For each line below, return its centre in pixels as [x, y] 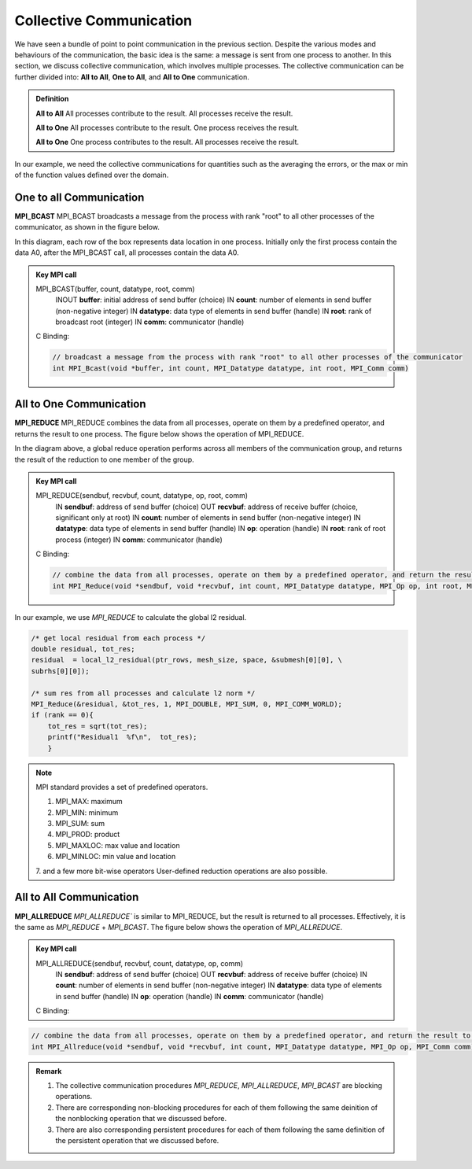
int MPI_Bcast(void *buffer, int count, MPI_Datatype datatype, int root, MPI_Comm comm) [230, 368]
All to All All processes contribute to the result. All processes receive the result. [164, 113]
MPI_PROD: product [88, 835]
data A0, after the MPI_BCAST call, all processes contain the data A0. [127, 253]
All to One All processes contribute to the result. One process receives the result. [167, 127]
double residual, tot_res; [83, 649]
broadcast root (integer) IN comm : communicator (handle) [150, 322]
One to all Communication [79, 197]
